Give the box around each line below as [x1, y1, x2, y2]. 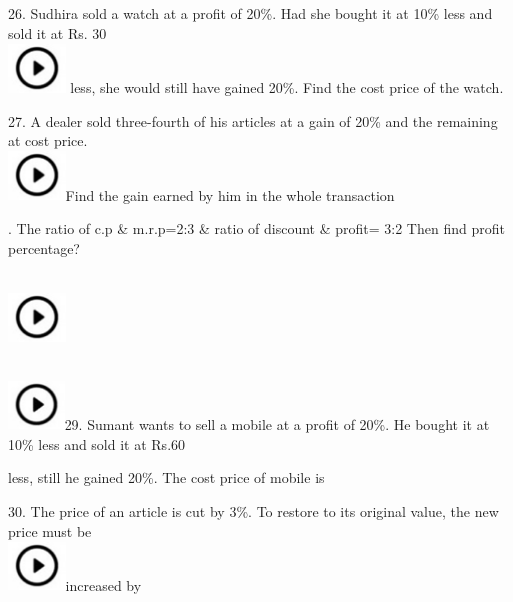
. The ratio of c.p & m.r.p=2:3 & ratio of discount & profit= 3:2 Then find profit [8, 218, 505, 239]
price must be [8, 520, 92, 541]
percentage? [8, 237, 80, 258]
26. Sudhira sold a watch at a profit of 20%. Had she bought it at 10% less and [8, 3, 493, 23]
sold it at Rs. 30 [8, 22, 107, 43]
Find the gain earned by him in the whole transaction [65, 184, 395, 205]
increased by [65, 575, 142, 596]
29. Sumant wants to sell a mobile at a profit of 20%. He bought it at [64, 414, 490, 435]
